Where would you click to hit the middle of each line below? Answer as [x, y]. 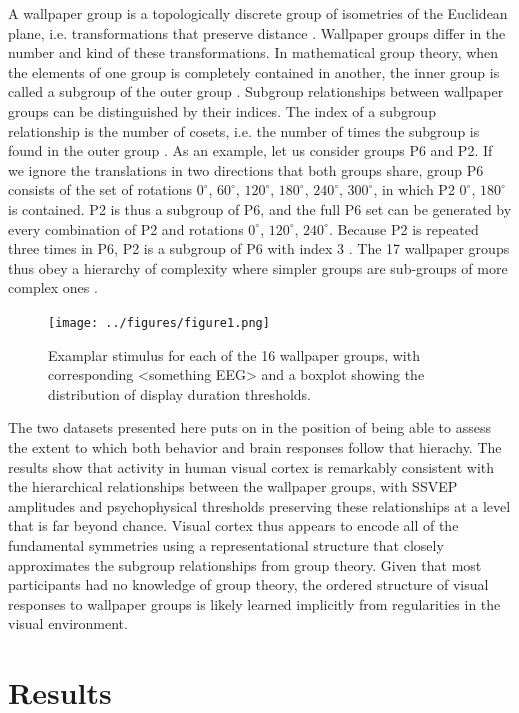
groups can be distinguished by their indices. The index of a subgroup [222, 110]
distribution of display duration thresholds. [180, 393]
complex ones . [53, 287]
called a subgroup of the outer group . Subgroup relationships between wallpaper [256, 91]
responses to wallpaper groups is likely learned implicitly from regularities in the [254, 603]
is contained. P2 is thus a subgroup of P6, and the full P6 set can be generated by [260, 208]
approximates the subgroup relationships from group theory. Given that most [245, 564]
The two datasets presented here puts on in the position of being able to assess [249, 427]
